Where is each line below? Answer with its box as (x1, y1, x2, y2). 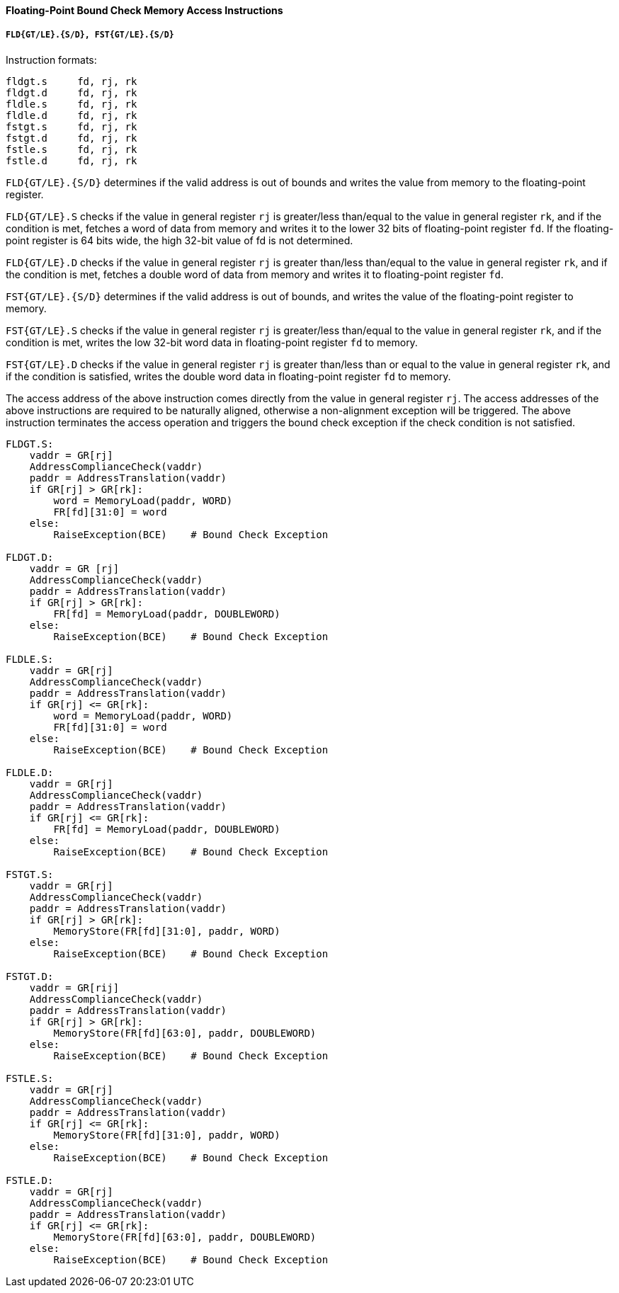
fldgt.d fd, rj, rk (6, 86, 137, 98)
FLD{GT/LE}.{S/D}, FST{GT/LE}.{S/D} (6, 30, 174, 40)
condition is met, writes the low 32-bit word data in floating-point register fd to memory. (6, 336, 418, 348)
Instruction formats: (6, 53, 97, 66)
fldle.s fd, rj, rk (6, 98, 137, 110)
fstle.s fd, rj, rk (6, 143, 137, 155)
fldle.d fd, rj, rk (6, 109, 137, 121)
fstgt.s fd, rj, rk (6, 120, 137, 132)
